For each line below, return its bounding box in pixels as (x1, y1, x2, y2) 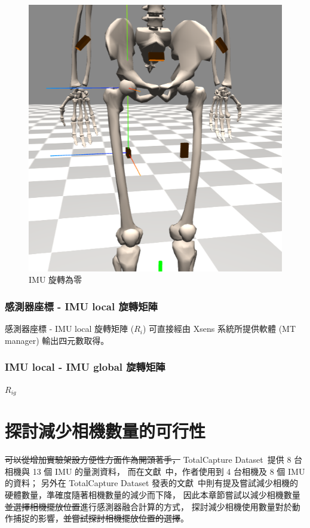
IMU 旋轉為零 (29, 273, 82, 286)
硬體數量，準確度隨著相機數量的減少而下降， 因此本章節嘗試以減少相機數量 (5, 489, 300, 501)
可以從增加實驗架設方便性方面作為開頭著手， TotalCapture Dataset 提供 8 (5, 453, 291, 466)
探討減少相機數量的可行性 (5, 419, 206, 443)
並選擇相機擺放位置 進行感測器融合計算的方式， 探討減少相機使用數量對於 (5, 500, 292, 512)
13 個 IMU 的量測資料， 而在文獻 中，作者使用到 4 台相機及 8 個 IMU (32, 465, 305, 477)
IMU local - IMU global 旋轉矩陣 (5, 359, 165, 374)
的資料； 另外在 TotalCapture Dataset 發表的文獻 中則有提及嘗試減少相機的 (5, 477, 299, 489)
